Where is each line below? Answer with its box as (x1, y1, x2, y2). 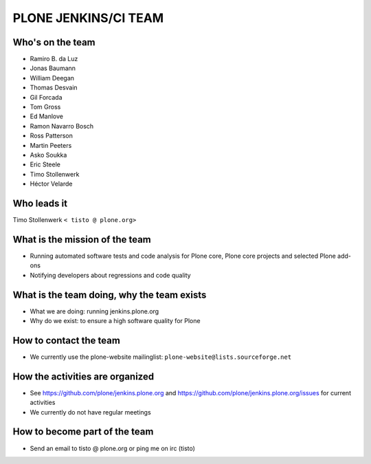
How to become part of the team (12, 426, 154, 438)
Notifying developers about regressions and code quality (30, 271, 192, 279)
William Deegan (30, 74, 75, 82)
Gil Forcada (30, 93, 63, 101)
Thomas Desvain (30, 83, 78, 92)
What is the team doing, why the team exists (12, 289, 207, 300)
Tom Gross (30, 103, 61, 111)
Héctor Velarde (30, 179, 73, 188)
